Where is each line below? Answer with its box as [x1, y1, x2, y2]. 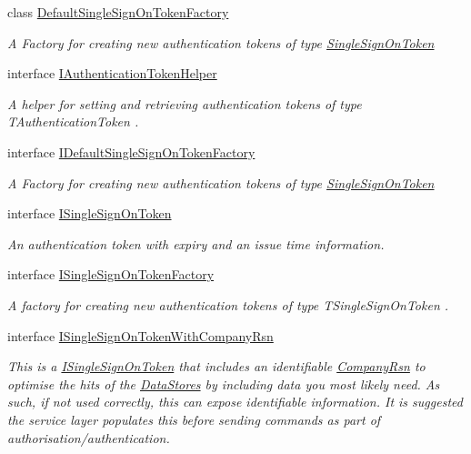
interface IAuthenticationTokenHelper [7, 64, 217, 83]
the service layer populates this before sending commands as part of [7, 409, 381, 429]
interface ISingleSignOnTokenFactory [7, 265, 215, 284]
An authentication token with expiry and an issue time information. [7, 234, 385, 253]
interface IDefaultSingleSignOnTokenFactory [7, 142, 256, 161]
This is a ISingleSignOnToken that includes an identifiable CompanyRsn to [7, 357, 426, 376]
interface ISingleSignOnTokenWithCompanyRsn [7, 326, 274, 345]
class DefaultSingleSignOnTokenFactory [7, 3, 229, 21]
